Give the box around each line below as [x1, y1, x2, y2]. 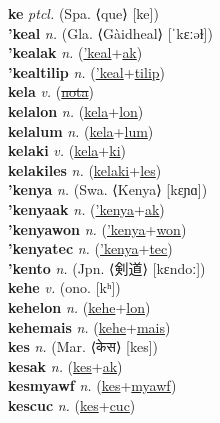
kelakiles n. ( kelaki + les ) [8, 159, 162, 180]
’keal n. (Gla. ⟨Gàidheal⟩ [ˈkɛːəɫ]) [8, 22, 213, 43]
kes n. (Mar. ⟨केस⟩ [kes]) [8, 336, 159, 357]
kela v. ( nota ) [8, 81, 94, 102]
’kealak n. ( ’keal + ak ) [8, 42, 143, 63]
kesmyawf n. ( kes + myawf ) [8, 375, 177, 396]
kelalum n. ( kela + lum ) [8, 120, 154, 141]
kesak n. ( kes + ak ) [8, 355, 123, 376]
